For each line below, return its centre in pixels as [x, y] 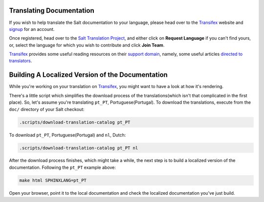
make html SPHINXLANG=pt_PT [53, 180]
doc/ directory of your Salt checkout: [47, 109]
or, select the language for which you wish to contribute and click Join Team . [87, 45]
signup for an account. [32, 29]
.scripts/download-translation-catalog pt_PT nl [79, 148]
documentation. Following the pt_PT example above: [62, 167]
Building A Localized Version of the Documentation [88, 75]
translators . [21, 61]
